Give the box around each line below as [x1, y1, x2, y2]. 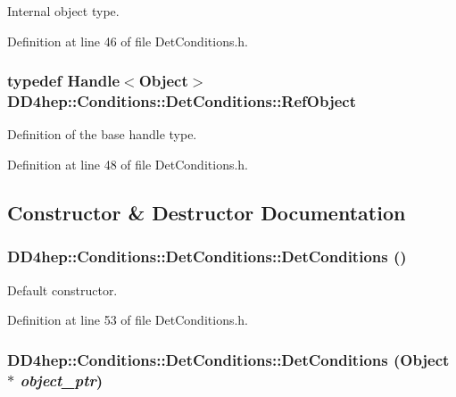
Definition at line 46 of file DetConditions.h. [7, 31, 249, 50]
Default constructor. [7, 280, 118, 299]
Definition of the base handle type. [7, 125, 197, 144]
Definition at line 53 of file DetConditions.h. [7, 310, 249, 329]
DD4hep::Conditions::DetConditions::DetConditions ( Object [7, 348, 450, 370]
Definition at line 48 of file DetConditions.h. [7, 154, 249, 173]
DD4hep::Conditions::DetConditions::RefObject [7, 90, 356, 112]
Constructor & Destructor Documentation [7, 198, 406, 226]
